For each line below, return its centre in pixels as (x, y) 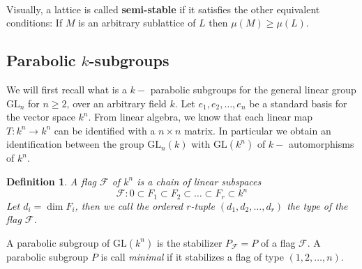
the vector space (41, 117)
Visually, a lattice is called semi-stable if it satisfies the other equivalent (163, 9)
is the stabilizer (189, 242)
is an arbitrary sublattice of (137, 23)
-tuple (203, 205)
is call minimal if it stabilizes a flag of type (192, 256)
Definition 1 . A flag (52, 181)
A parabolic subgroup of (58, 242)
